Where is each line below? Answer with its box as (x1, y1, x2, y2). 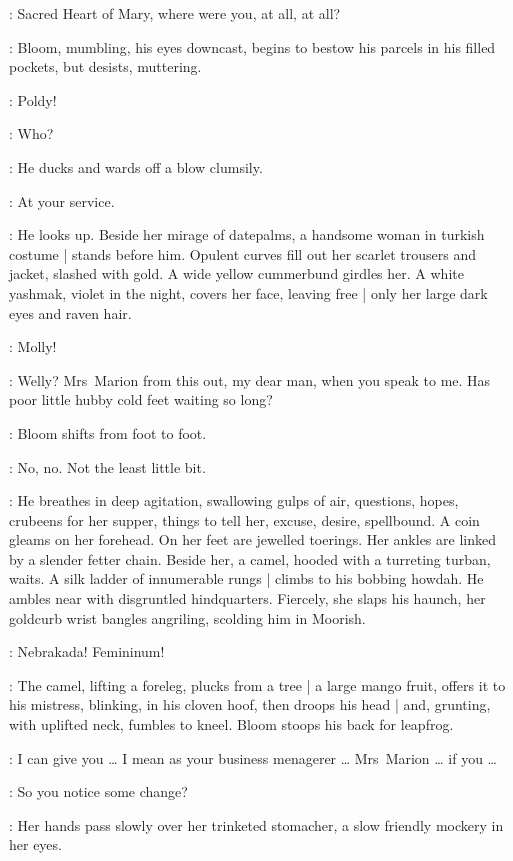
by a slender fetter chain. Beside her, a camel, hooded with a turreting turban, (9, 548, 491, 569)
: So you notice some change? (9, 781, 188, 802)
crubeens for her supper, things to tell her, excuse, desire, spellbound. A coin (9, 509, 480, 530)
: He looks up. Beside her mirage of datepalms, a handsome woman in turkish (9, 224, 485, 245)
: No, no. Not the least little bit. (9, 456, 206, 477)
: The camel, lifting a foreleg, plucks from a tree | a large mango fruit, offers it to (9, 674, 506, 695)
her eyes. (9, 834, 62, 855)
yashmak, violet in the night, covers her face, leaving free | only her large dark (9, 282, 488, 303)
